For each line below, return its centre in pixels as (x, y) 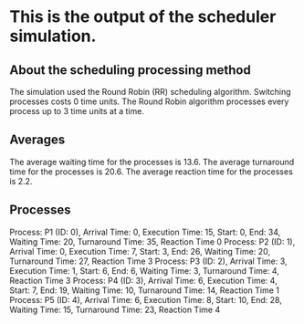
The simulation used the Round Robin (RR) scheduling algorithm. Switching (150, 92)
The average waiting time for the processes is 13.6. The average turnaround (152, 162)
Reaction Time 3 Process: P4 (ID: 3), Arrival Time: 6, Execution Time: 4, (143, 280)
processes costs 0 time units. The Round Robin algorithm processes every (149, 101)
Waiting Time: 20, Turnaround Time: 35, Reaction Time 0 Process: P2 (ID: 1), (152, 241)
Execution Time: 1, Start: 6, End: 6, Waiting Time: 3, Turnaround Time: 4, (145, 270)
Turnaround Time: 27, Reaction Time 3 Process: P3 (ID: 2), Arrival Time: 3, (148, 261)
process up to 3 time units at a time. (77, 111)
